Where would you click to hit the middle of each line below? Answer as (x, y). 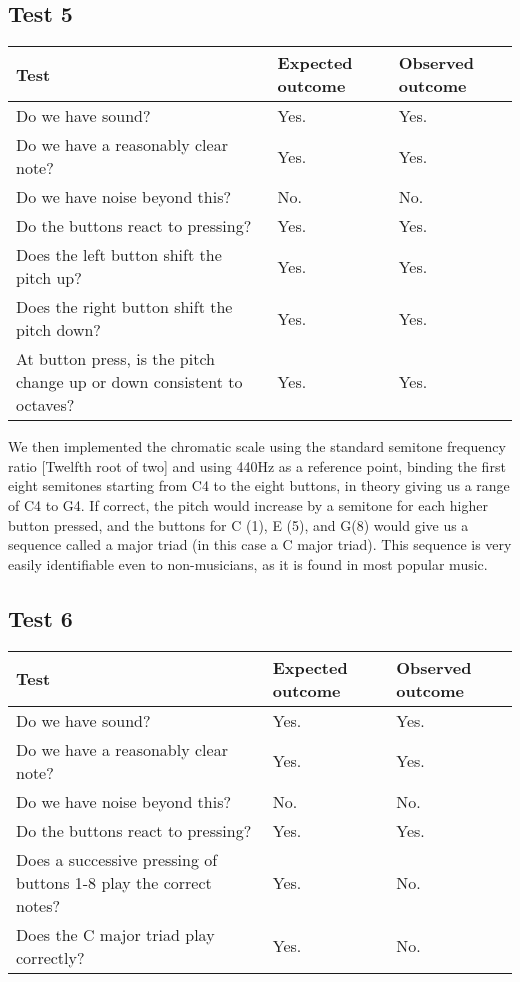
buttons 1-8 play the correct (114, 882)
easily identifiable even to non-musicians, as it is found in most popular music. (248, 563)
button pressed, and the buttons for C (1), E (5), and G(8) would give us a (238, 524)
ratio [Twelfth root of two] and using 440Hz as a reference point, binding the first (257, 465)
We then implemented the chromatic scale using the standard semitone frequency (257, 446)
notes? (38, 905)
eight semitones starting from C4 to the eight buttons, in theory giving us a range (259, 485)
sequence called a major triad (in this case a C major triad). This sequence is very (260, 544)
